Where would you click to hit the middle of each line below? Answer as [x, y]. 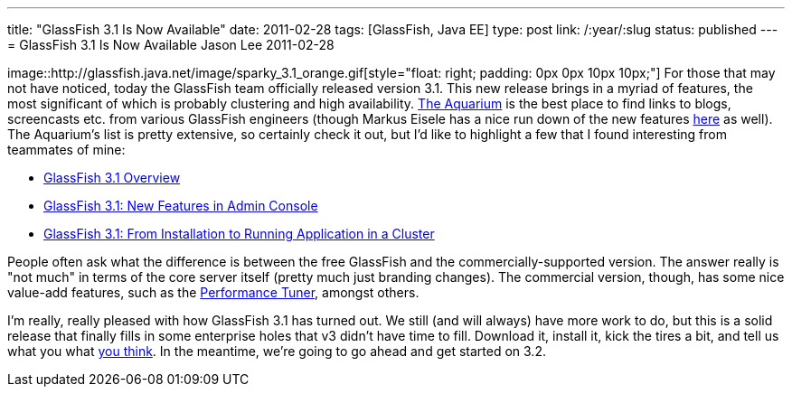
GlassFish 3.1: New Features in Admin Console [181, 206]
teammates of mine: [66, 150]
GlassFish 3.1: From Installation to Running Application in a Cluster [239, 234]
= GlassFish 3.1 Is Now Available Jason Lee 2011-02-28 [171, 45]
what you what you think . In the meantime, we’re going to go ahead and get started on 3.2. [277, 351]
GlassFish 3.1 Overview [112, 178]
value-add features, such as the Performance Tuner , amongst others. [213, 292]
